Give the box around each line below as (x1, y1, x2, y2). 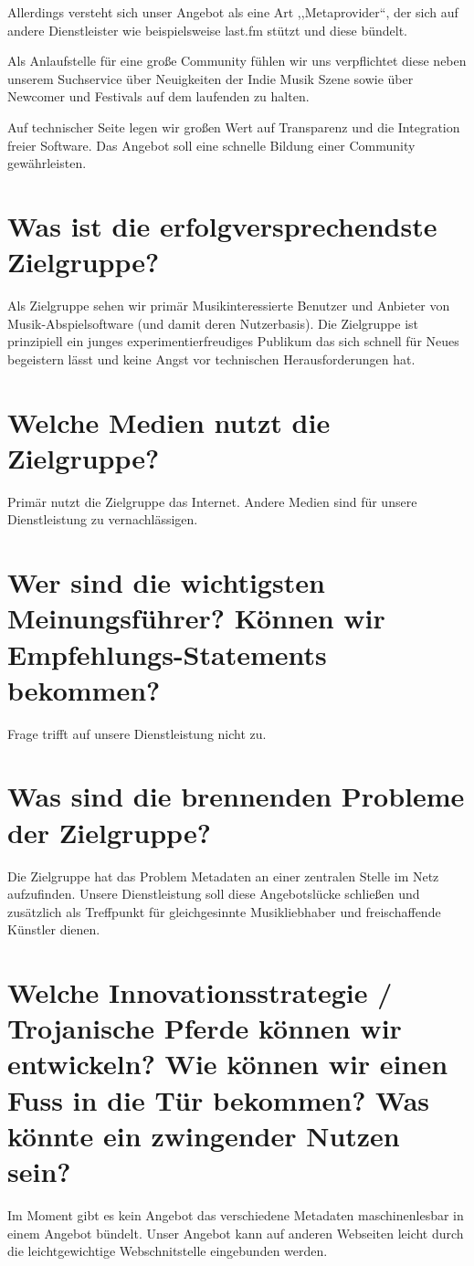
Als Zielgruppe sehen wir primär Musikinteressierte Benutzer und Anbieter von (7, 296, 450, 315)
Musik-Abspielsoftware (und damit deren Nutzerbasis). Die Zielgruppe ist (7, 313, 419, 332)
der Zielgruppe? (7, 813, 211, 850)
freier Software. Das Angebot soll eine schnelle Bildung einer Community (7, 135, 416, 154)
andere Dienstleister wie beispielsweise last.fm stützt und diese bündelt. (7, 20, 407, 39)
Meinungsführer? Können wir (7, 599, 385, 637)
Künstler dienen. (7, 920, 100, 939)
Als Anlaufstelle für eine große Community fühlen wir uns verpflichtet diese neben (7, 51, 467, 70)
